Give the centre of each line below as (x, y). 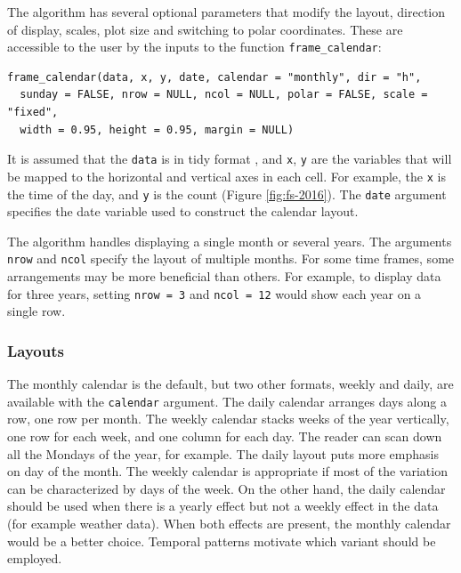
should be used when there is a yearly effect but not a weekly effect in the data (223, 506)
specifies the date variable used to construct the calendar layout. (183, 211)
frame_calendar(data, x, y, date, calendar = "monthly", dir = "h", (214, 77)
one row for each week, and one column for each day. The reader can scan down (225, 436)
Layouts (36, 350)
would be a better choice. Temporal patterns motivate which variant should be (222, 541)
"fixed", (33, 113)
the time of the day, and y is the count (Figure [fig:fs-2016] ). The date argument (227, 194)
